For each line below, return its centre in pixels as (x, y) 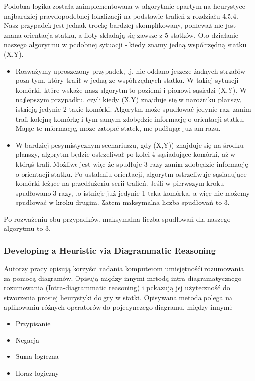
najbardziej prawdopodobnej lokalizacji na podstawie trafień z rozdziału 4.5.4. (121, 15)
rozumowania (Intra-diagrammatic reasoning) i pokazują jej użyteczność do (117, 288)
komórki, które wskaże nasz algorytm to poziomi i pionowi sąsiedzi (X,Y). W (131, 89)
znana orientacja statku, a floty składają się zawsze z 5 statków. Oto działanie (121, 35)
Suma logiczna (37, 356)
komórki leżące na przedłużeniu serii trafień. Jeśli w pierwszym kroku (120, 183)
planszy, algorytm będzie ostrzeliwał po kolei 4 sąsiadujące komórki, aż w (126, 154)
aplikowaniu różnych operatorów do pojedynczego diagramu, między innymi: (119, 307)
